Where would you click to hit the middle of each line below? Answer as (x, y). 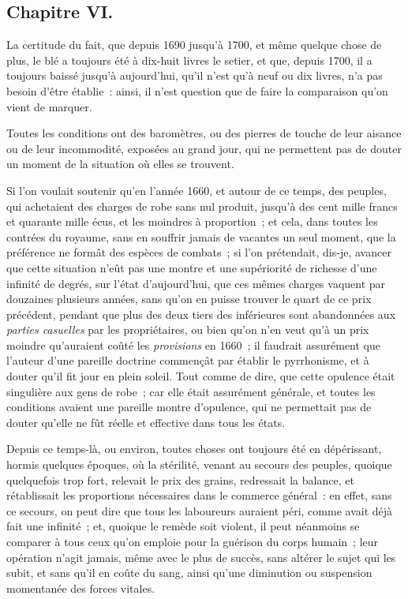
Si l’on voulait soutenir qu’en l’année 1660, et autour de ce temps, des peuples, (197, 190)
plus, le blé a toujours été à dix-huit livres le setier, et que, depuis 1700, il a (189, 60)
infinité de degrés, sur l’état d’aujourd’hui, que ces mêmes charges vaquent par (196, 283)
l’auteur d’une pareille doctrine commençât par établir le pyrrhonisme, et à (188, 360)
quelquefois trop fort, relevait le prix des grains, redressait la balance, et (180, 479)
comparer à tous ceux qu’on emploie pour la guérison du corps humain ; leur (193, 542)
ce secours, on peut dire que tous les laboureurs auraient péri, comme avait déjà (200, 510)
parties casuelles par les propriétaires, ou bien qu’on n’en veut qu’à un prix (188, 329)
